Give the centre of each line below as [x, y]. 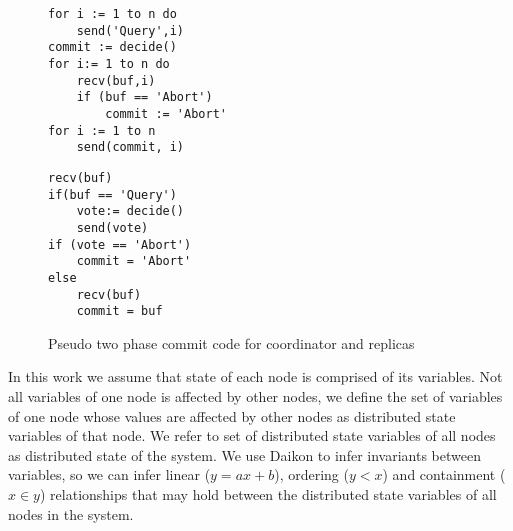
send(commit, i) [130, 147]
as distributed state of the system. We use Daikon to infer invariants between [244, 454]
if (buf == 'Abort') [144, 97]
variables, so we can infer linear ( [109, 474]
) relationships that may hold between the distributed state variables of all [268, 493]
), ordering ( [311, 474]
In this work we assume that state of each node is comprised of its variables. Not [255, 376]
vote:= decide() [130, 211]
